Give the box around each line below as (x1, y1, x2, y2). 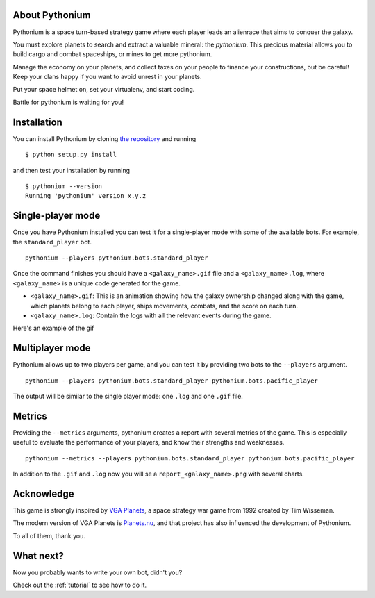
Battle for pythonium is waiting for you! (12, 98, 124, 106)
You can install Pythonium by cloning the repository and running (12, 134, 197, 142)
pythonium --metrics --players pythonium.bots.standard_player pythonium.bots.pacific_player (25, 454, 355, 462)
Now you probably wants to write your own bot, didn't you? (12, 568, 183, 576)
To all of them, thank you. (12, 531, 86, 540)
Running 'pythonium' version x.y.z (25, 192, 147, 200)
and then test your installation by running (12, 166, 131, 174)
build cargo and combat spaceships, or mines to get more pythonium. (12, 50, 212, 58)
